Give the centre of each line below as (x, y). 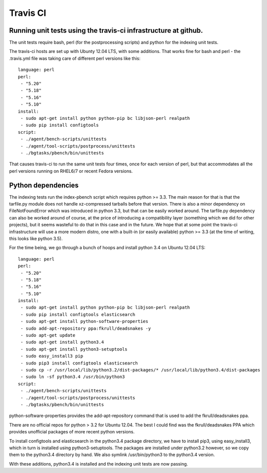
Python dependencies (44, 185)
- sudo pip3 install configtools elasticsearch (79, 363)
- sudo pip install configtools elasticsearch (78, 314)
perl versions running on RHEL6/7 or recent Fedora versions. (71, 171)
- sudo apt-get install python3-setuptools (74, 349)
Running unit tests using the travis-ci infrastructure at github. (106, 30)
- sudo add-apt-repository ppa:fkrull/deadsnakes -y (86, 328)
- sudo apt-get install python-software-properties (84, 321)
